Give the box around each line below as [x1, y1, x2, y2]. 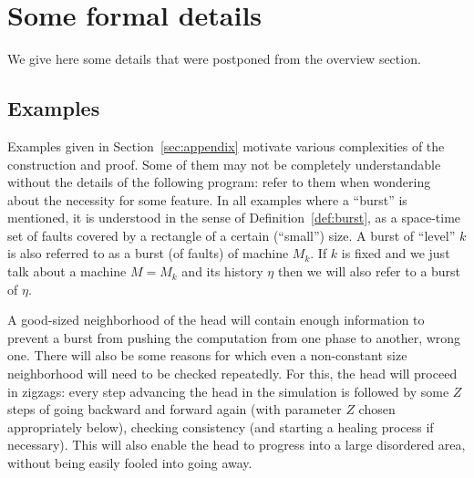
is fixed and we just [341, 244, 450, 263]
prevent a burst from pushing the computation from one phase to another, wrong [7, 327, 461, 347]
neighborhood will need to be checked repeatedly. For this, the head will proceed [7, 364, 458, 383]
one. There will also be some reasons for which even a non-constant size [7, 346, 407, 365]
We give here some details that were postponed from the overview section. [7, 49, 421, 68]
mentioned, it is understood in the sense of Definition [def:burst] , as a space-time [7, 208, 461, 227]
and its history [181, 262, 263, 281]
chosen [358, 400, 396, 419]
